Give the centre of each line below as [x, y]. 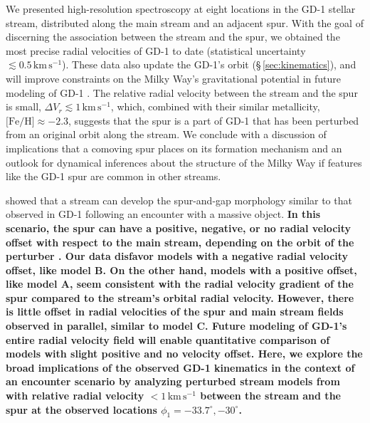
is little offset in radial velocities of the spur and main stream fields [175, 312]
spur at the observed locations [81, 409]
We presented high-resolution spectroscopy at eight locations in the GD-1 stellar [181, 9]
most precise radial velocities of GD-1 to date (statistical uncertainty [156, 50]
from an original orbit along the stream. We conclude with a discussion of [166, 134]
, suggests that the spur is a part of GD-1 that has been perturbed [214, 120]
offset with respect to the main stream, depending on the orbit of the [180, 242]
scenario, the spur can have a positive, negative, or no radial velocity [179, 228]
